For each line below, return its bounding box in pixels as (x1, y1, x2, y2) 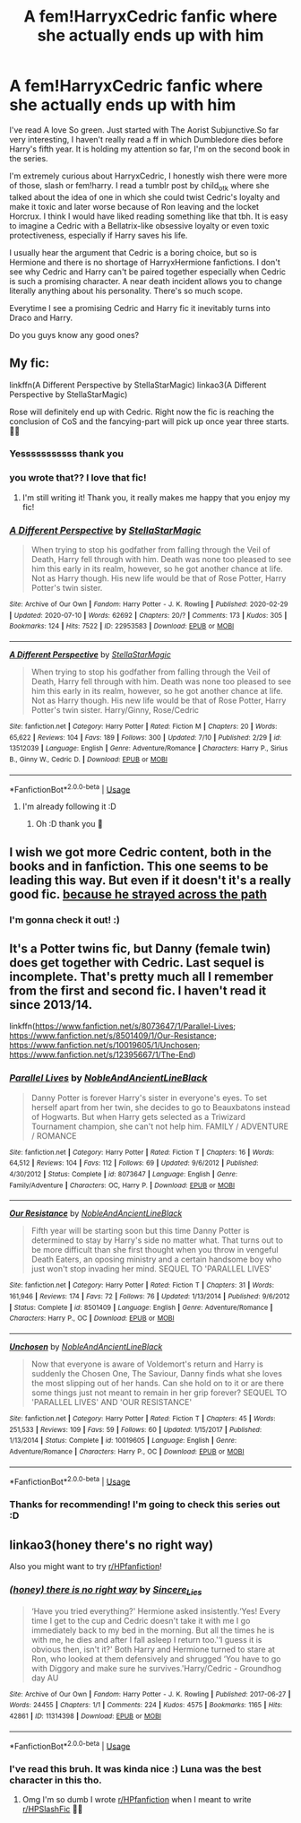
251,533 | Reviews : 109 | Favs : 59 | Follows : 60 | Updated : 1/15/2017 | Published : (9, 1425, 262, 1434)
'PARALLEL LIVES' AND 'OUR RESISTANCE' (30, 1396, 193, 1407)
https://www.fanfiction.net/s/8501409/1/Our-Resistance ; (9, 1030, 218, 1041)
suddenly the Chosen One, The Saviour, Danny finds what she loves (30, 1367, 282, 1378)
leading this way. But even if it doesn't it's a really (9, 872, 292, 888)
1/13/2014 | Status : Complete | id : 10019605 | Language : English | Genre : (9, 1437, 237, 1445)
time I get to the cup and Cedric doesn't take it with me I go (30, 1615, 251, 1626)
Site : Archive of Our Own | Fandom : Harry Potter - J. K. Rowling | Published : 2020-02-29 (9, 600, 288, 609)
